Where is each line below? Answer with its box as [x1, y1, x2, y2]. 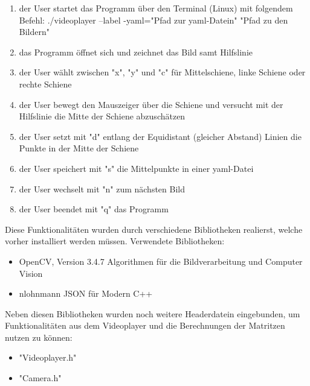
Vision [19, 267, 43, 279]
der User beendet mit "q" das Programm [19, 203, 169, 215]
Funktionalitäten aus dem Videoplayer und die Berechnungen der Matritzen [5, 319, 285, 332]
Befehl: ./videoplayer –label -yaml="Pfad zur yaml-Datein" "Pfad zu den [19, 13, 288, 26]
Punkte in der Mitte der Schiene [19, 142, 139, 154]
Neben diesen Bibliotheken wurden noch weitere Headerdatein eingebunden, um [5, 307, 300, 320]
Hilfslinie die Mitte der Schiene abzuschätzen [19, 110, 186, 122]
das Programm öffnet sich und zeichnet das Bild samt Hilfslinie [19, 45, 253, 58]
